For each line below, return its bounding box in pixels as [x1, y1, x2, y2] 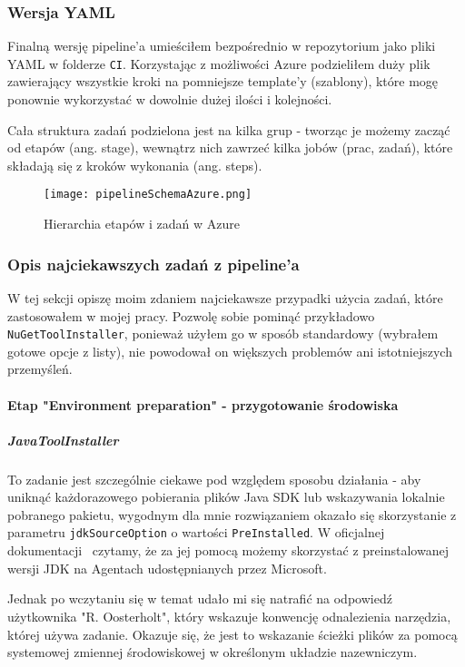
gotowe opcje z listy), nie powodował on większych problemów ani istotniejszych [7, 341, 452, 360]
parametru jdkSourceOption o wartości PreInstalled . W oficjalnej [7, 523, 385, 542]
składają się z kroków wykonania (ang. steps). [7, 155, 262, 174]
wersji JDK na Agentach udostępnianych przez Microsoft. [7, 558, 327, 577]
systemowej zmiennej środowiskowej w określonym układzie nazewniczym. [7, 642, 418, 662]
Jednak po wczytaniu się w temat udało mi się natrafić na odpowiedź [7, 589, 392, 608]
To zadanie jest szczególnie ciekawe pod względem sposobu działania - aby [7, 469, 421, 488]
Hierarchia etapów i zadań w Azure [44, 214, 240, 233]
